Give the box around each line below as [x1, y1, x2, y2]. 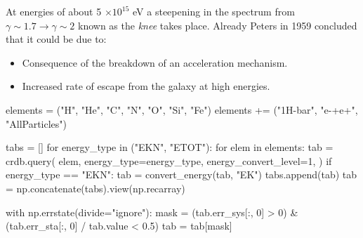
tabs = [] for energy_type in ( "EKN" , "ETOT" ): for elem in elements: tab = [6, 140, 334, 154]
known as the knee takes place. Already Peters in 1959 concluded [77, 18, 357, 32]
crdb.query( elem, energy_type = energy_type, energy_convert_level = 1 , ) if [6, 153, 332, 168]
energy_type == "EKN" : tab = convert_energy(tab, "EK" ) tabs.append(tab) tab [6, 167, 357, 182]
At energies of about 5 [6, 4, 102, 18]
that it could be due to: [6, 32, 107, 46]
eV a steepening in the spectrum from [133, 4, 295, 18]
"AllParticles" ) [6, 116, 67, 131]
